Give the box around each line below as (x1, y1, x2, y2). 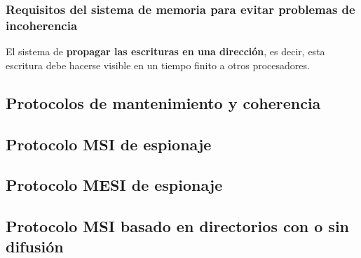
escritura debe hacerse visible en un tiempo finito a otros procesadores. (6, 57, 310, 72)
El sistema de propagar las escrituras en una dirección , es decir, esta (6, 44, 325, 59)
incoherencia (6, 16, 78, 34)
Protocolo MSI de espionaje (6, 133, 212, 155)
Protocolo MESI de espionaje (6, 174, 223, 196)
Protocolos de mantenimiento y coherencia (6, 92, 321, 113)
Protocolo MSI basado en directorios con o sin (6, 215, 350, 237)
